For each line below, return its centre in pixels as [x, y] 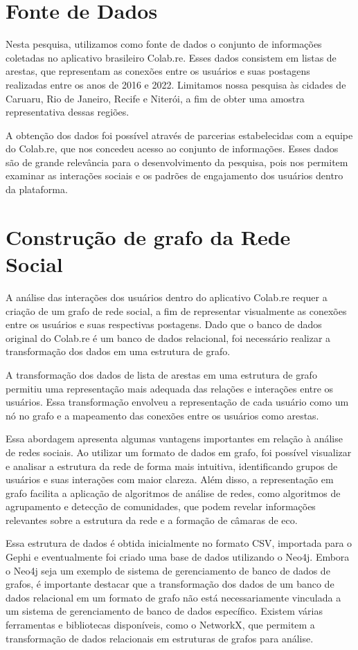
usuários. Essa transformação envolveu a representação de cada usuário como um [177, 402]
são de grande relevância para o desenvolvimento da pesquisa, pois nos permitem [177, 162]
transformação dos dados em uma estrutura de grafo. [118, 351]
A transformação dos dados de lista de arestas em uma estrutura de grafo [161, 374]
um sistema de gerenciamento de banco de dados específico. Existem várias [164, 611]
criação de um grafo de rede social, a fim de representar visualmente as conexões [176, 310]
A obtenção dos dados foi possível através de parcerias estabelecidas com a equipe [179, 135]
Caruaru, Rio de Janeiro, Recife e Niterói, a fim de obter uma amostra [155, 98]
